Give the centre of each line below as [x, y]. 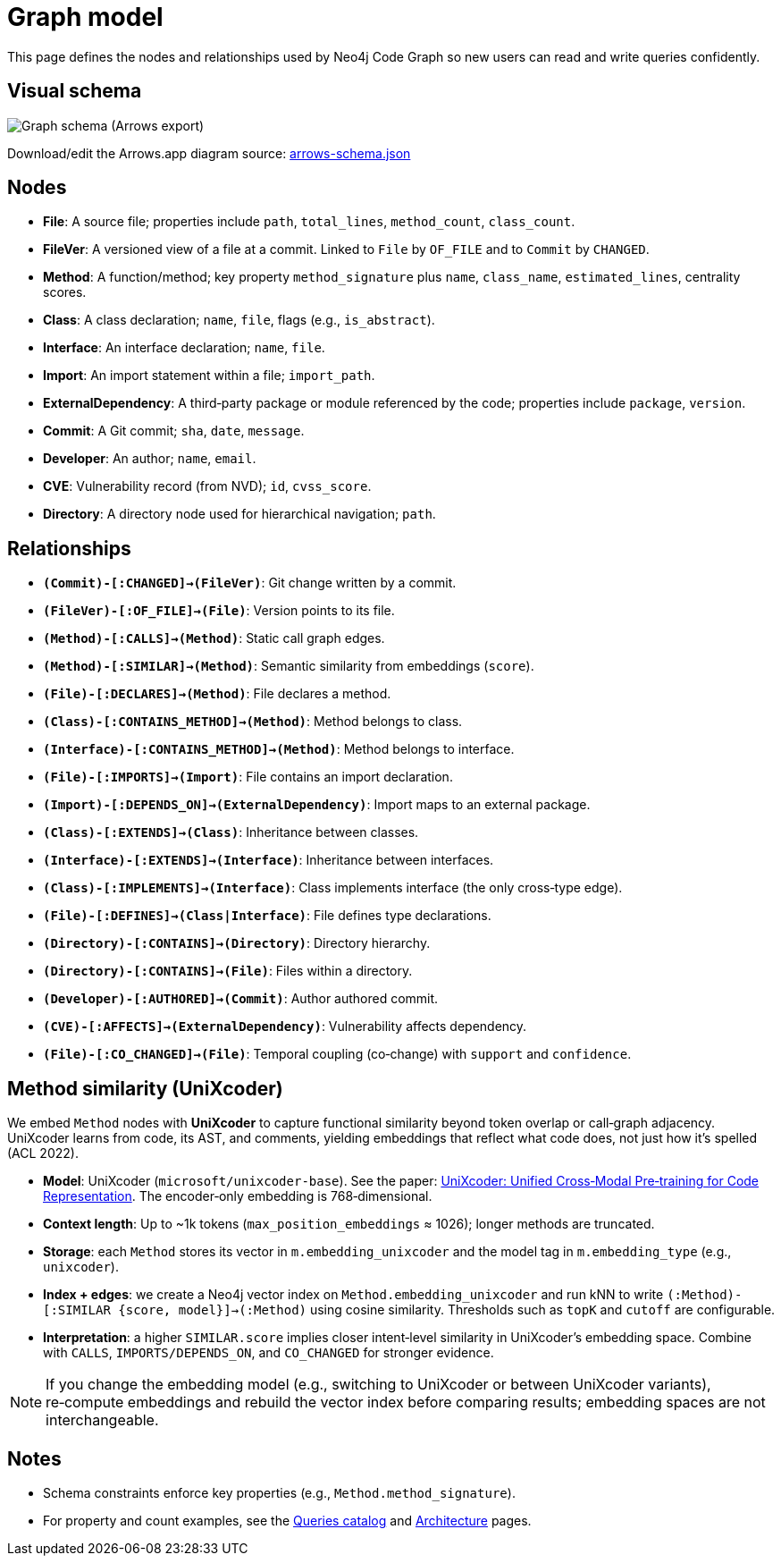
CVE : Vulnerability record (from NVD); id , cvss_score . [207, 486]
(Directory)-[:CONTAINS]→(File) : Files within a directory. [228, 971]
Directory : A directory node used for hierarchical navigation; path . [239, 514]
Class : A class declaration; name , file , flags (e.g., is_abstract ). [239, 320]
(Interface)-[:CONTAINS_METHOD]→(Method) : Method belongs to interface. [279, 749]
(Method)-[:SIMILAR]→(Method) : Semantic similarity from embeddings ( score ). [289, 666]
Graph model [85, 17]
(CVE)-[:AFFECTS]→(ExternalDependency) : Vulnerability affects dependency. [285, 1027]
